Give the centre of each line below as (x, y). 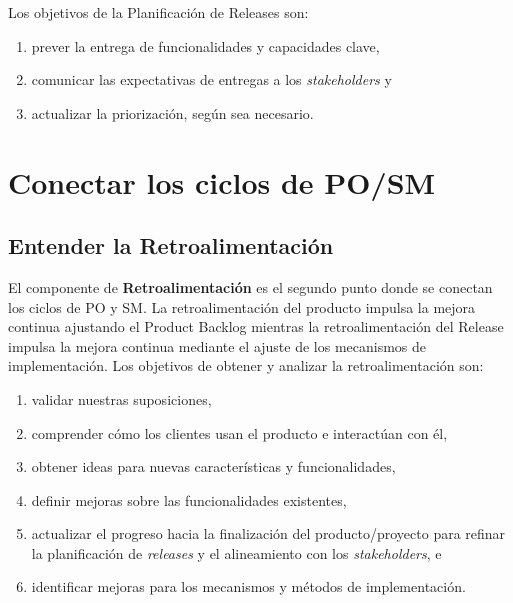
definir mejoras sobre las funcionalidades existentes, (189, 499)
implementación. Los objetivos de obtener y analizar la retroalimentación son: (246, 365)
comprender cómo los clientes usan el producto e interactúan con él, (239, 432)
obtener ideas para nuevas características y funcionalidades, (213, 466)
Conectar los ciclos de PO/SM (222, 181)
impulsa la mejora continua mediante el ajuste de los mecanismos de (217, 345)
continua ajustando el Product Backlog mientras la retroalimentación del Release (256, 326)
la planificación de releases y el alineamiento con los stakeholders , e (236, 552)
